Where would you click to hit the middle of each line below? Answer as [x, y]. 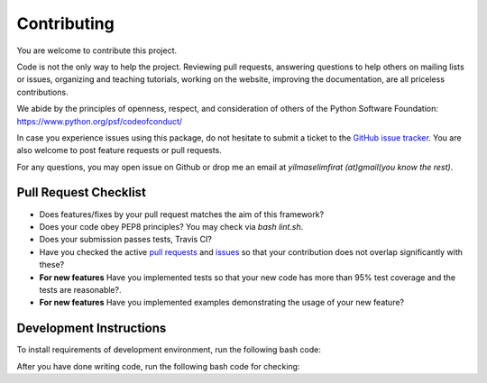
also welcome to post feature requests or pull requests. [119, 150]
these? [52, 265]
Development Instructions [92, 328]
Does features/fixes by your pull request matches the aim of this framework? [182, 214]
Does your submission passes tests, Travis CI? [125, 240]
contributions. [42, 92]
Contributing [65, 23]
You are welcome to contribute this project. [97, 50]
